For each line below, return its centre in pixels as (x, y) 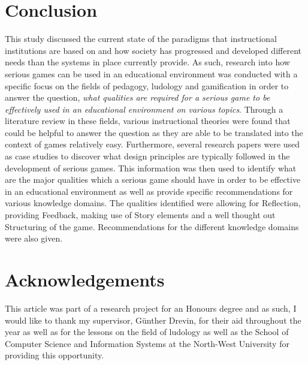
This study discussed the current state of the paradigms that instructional (141, 39)
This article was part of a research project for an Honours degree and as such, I (151, 308)
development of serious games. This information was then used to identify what (151, 168)
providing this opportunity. (55, 355)
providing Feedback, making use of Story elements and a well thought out (140, 215)
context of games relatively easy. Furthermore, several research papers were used (153, 144)
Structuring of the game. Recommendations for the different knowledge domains (152, 226)
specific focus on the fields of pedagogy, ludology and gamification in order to (147, 85)
